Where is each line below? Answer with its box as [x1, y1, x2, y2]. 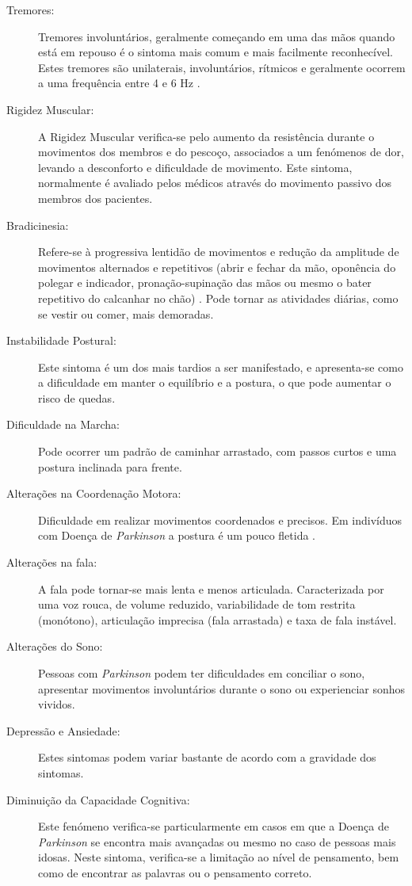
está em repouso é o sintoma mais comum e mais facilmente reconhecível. [38, 44, 393, 60]
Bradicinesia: [6, 216, 69, 233]
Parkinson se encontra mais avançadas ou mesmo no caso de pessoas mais [38, 833, 396, 850]
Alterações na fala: [6, 554, 97, 571]
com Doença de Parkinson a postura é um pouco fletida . [38, 527, 316, 544]
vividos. [38, 696, 75, 712]
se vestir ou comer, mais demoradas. [38, 305, 214, 322]
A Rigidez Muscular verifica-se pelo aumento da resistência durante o [38, 128, 375, 144]
